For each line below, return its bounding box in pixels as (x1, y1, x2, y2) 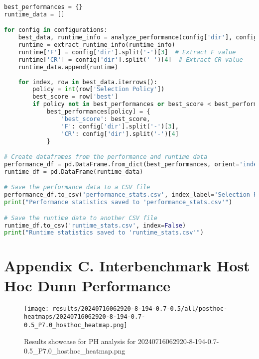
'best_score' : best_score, (61, 115, 150, 122)
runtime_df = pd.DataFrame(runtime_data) (4, 168, 143, 175)
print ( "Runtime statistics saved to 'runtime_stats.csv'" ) (4, 229, 204, 237)
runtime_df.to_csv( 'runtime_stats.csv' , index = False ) (4, 222, 186, 229)
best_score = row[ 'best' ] (32, 93, 119, 101)
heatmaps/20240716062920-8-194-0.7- (24, 313, 145, 321)
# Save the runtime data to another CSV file (4, 214, 157, 222)
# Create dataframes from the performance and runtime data (4, 153, 208, 161)
